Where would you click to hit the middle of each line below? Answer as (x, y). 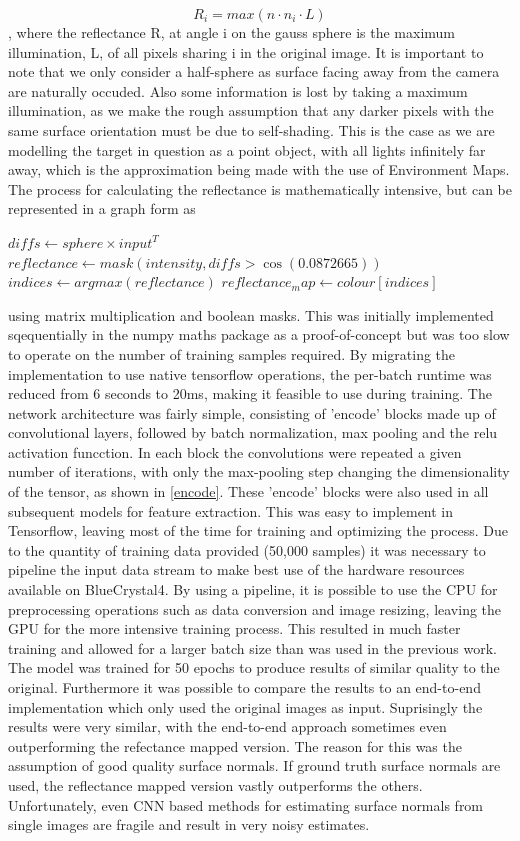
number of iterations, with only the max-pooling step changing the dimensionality (259, 471)
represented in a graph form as (102, 208)
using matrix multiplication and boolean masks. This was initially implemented (251, 314)
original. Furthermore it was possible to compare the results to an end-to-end (244, 687)
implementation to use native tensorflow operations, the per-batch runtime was (250, 373)
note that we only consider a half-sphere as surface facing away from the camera (254, 71)
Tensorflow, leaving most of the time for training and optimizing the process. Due (258, 530)
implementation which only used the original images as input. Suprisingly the (245, 706)
